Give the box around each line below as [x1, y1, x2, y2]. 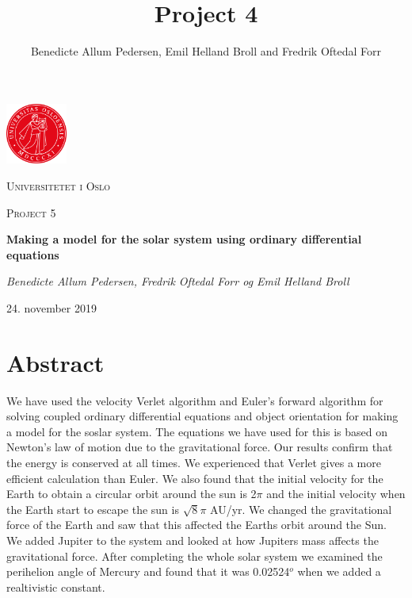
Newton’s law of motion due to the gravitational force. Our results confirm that [6, 439, 393, 455]
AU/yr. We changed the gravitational [210, 500, 392, 517]
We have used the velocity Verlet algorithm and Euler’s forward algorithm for [6, 392, 383, 408]
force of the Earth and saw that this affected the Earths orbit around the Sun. [6, 516, 387, 533]
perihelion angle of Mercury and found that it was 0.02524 [6, 563, 290, 580]
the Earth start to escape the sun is [6, 500, 179, 517]
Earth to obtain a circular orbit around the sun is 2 [6, 485, 257, 502]
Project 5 [6, 204, 56, 220]
